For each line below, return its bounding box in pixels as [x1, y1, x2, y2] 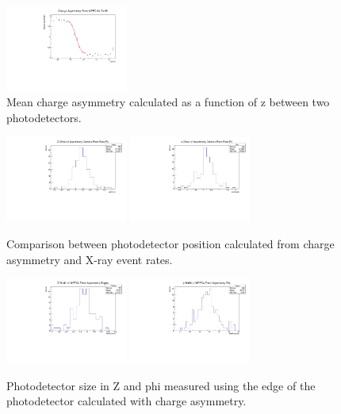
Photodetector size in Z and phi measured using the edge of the [6, 377, 316, 393]
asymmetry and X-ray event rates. [6, 251, 173, 267]
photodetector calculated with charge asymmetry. [6, 393, 247, 409]
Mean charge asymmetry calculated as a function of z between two [6, 94, 330, 110]
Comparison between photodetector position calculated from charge [6, 236, 335, 252]
